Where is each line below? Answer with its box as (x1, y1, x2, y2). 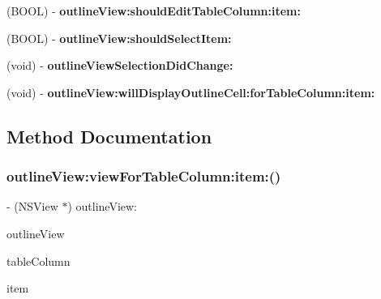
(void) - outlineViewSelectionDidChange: (6, 57, 233, 74)
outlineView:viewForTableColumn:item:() (6, 166, 281, 186)
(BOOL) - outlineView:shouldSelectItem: (6, 29, 232, 46)
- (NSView (6, 198, 58, 215)
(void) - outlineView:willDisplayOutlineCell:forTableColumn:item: (6, 83, 375, 100)
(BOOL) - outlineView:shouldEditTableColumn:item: (6, 2, 301, 19)
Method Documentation (6, 123, 212, 148)
